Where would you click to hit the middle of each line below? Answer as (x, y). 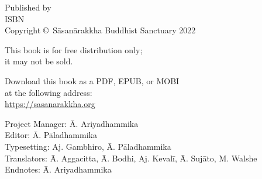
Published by (28, 7)
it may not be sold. (39, 61)
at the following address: (49, 92)
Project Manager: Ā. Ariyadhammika (72, 123)
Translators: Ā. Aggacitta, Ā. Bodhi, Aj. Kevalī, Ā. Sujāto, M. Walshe (131, 158)
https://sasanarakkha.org (50, 104)
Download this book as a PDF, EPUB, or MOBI (92, 80)
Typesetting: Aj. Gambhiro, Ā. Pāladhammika (88, 146)
